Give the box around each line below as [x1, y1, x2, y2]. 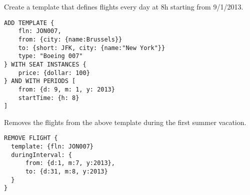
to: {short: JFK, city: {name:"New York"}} [18, 44, 165, 51]
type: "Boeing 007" [18, 52, 83, 60]
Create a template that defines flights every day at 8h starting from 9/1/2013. [4, 1, 243, 11]
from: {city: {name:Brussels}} [18, 35, 122, 43]
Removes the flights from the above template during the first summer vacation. [4, 116, 246, 127]
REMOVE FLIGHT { [4, 134, 58, 142]
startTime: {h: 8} [18, 94, 79, 101]
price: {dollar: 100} [18, 69, 90, 76]
